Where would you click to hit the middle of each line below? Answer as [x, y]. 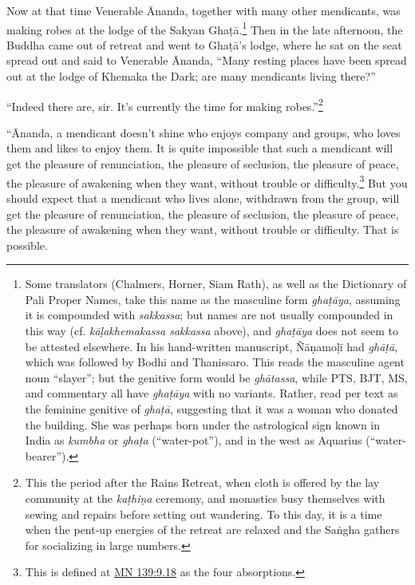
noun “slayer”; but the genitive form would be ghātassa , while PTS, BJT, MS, [216, 377]
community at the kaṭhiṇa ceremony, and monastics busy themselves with [205, 498]
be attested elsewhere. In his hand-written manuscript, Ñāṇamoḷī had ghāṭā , [211, 346]
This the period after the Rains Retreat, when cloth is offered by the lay [202, 482]
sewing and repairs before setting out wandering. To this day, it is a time [204, 514]
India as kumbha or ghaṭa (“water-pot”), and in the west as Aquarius [194, 440]
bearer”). [47, 455]
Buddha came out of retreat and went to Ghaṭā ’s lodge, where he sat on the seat [204, 44]
